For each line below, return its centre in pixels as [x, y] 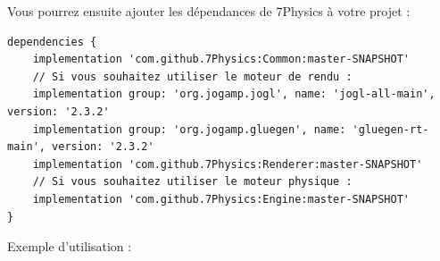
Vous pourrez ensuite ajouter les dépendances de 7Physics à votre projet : [209, 11]
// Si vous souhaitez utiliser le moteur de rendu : [192, 76]
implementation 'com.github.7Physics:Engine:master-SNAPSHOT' [221, 199]
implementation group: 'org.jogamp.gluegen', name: [189, 129]
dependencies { [52, 42]
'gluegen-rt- [390, 129]
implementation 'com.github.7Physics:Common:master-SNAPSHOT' [221, 59]
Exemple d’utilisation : [70, 246]
